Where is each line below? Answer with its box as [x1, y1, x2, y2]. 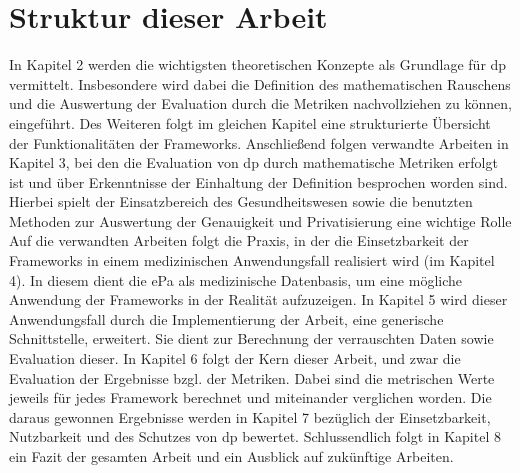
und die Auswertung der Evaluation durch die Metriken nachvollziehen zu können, [9, 93, 512, 114]
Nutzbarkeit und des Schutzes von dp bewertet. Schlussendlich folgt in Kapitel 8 [9, 426, 501, 447]
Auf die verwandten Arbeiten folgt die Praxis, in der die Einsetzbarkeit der [9, 230, 469, 251]
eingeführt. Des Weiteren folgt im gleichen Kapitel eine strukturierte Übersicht [9, 112, 491, 133]
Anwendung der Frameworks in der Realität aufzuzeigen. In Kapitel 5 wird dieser [9, 289, 508, 310]
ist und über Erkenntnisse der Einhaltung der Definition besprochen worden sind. [9, 171, 508, 192]
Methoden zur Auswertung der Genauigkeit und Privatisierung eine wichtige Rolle [9, 210, 512, 231]
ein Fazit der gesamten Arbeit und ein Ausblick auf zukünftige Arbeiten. [9, 446, 454, 466]
